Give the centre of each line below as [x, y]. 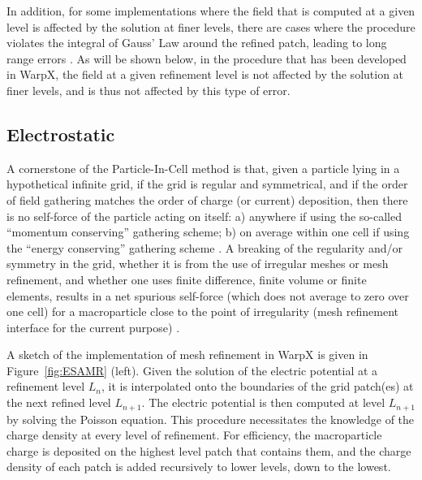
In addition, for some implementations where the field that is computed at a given [211, 11]
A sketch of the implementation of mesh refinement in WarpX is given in [187, 355]
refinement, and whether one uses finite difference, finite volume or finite [187, 279]
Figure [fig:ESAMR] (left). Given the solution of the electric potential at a [192, 370]
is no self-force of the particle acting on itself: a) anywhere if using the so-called [204, 216]
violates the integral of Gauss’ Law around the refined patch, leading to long [197, 43]
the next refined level [59, 402]
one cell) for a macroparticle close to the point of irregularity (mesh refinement [203, 311]
